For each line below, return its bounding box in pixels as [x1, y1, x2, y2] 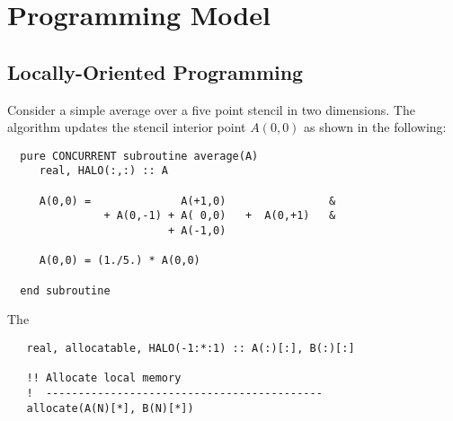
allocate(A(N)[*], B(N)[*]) [26, 401, 194, 415]
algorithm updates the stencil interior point [7, 118, 246, 136]
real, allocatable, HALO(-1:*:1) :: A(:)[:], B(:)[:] [26, 341, 355, 355]
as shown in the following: [304, 118, 447, 136]
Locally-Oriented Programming [7, 57, 304, 85]
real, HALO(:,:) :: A [39, 164, 168, 178]
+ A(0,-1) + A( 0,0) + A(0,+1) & [103, 209, 336, 223]
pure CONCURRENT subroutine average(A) [20, 149, 259, 162]
